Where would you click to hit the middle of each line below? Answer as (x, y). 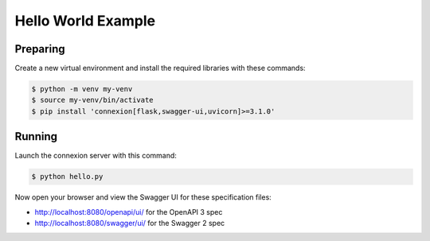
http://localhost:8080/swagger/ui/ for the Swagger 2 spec (130, 224)
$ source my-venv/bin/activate (93, 100)
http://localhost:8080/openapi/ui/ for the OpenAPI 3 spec (129, 212)
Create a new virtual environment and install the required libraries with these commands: (160, 68)
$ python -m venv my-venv (82, 89)
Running (36, 136)
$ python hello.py (67, 177)
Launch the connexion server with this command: (96, 156)
